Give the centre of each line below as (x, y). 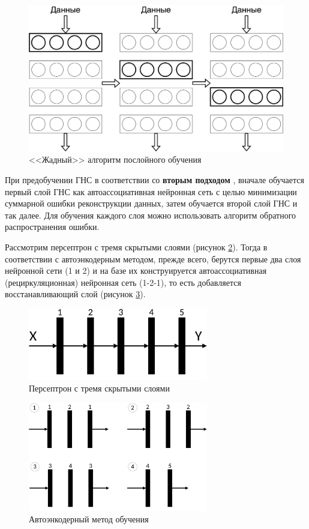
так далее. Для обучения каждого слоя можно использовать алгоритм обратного (151, 215)
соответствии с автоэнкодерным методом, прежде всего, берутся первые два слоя (153, 258)
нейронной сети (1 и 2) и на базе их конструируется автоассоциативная (136, 271)
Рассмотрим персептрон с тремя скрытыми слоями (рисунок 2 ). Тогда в (136, 247)
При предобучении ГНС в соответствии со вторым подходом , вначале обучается (154, 180)
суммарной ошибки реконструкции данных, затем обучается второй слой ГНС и (151, 203)
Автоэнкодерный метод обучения (89, 519)
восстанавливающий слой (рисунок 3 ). (75, 294)
